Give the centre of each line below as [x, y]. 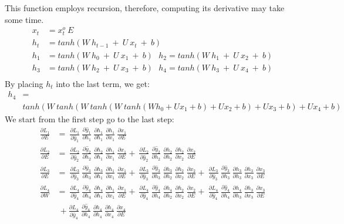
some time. [24, 19]
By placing [24, 83]
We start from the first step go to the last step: [90, 118]
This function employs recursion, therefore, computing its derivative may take [145, 8]
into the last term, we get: [103, 83]
